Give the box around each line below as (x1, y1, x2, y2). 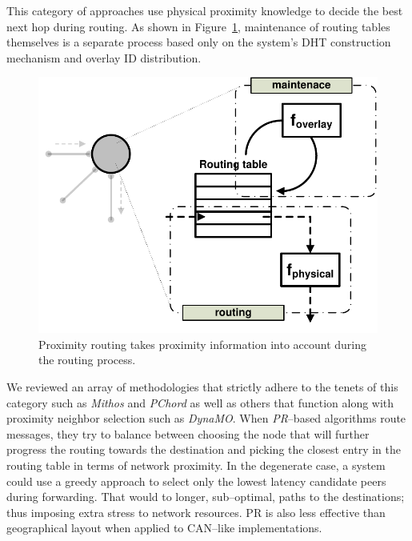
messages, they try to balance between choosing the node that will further (6, 425, 370, 442)
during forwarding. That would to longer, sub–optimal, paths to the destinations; (6, 488, 405, 505)
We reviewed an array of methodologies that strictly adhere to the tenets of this (6, 379, 398, 395)
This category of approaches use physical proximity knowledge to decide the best (6, 2, 403, 18)
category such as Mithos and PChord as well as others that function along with (6, 394, 394, 411)
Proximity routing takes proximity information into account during (38, 335, 367, 352)
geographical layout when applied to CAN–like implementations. (6, 519, 322, 536)
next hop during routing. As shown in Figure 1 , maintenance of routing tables (6, 18, 390, 34)
